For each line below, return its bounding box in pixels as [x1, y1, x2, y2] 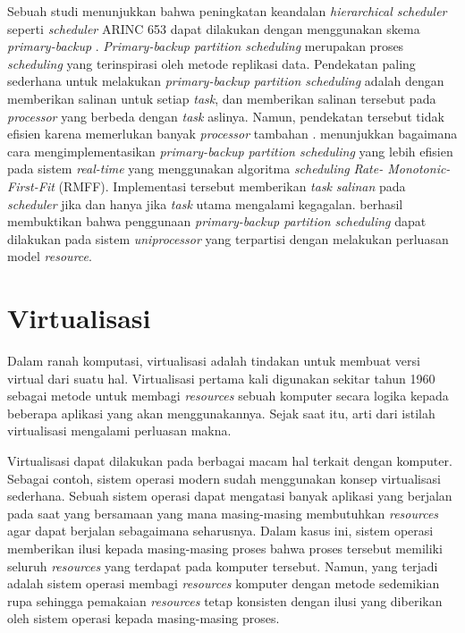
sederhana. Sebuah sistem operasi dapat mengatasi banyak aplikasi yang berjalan [7, 486, 452, 505]
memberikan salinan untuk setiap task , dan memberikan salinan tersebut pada [7, 89, 436, 107]
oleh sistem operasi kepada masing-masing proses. [7, 609, 280, 628]
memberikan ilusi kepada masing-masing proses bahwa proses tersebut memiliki [7, 538, 443, 557]
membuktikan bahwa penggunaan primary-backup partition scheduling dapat [7, 212, 427, 231]
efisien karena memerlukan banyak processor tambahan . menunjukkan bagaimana [7, 124, 458, 143]
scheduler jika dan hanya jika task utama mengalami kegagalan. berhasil [7, 194, 403, 213]
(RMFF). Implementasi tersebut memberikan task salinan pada [58, 176, 406, 195]
